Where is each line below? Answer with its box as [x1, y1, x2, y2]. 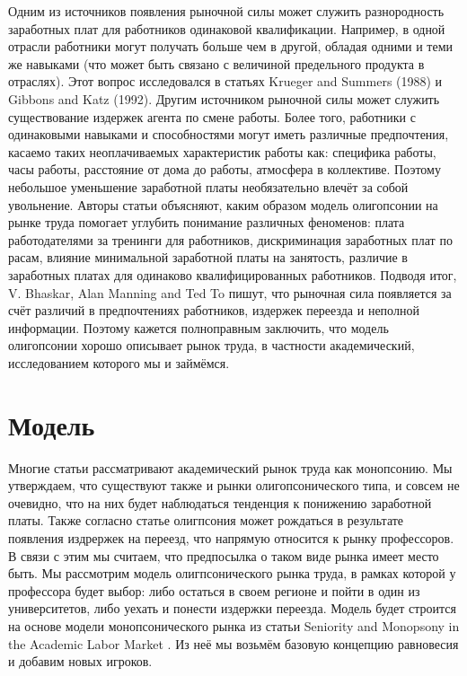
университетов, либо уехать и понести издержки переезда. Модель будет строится [8, 599, 457, 618]
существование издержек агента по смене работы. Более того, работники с [8, 107, 416, 126]
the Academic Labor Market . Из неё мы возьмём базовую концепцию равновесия [8, 634, 459, 653]
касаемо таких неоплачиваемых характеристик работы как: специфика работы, [8, 142, 436, 161]
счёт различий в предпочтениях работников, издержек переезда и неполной [8, 301, 419, 320]
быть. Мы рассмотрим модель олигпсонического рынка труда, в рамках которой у [8, 564, 456, 583]
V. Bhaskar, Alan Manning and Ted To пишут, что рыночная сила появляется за [8, 283, 452, 302]
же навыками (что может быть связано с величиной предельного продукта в [8, 54, 425, 73]
